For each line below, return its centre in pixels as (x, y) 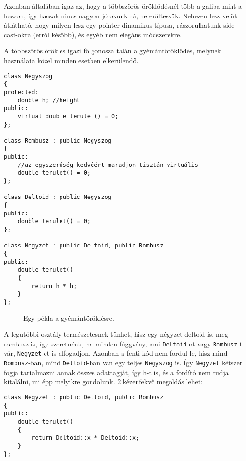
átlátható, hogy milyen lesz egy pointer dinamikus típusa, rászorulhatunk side (119, 25)
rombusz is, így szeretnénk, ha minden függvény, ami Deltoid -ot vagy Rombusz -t (123, 343)
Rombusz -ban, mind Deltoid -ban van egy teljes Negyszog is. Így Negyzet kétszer (123, 363)
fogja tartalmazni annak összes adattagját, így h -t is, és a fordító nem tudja (116, 372)
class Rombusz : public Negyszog (58, 140)
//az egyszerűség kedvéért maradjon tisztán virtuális (108, 165)
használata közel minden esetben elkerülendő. (71, 60)
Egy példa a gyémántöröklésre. (69, 318)
